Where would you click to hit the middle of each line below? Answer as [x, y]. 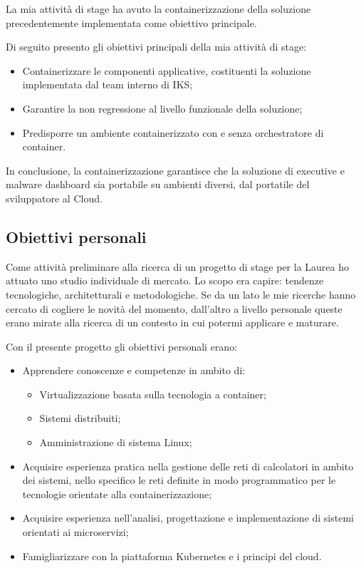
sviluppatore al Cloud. [54, 198]
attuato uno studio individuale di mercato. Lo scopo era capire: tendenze [165, 280]
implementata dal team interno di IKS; [108, 84]
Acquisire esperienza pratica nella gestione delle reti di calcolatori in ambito [188, 466]
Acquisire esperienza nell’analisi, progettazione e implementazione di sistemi [188, 518]
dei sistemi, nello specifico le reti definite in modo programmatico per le [179, 480]
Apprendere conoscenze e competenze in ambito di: [134, 370]
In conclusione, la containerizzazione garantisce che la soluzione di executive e [175, 170]
